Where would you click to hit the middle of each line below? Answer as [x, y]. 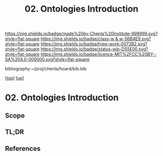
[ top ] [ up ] [15, 78]
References [23, 148]
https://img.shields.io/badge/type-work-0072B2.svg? [94, 44]
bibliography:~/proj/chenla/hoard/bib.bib [46, 69]
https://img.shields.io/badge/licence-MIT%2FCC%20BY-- [98, 54]
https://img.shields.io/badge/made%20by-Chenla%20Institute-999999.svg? [81, 34]
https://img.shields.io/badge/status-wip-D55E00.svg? [94, 49]
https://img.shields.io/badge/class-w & [79, 39]
